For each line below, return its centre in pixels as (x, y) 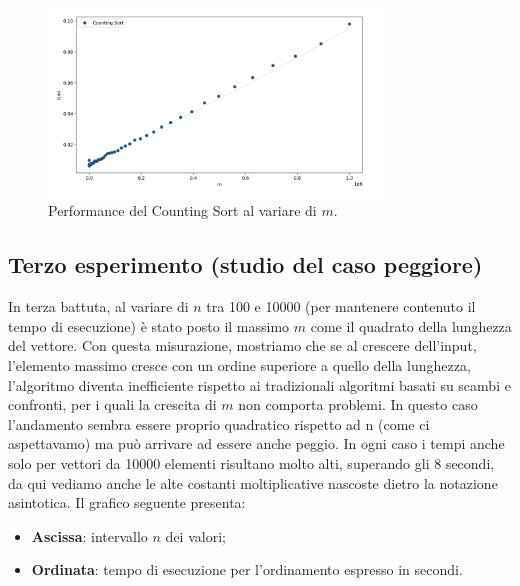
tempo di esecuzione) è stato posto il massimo (149, 325)
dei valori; (195, 535)
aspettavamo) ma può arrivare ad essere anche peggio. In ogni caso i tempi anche (256, 443)
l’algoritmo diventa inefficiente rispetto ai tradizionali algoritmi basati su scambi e (259, 384)
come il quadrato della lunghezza (411, 325)
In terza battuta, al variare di (98, 306)
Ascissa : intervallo (89, 535)
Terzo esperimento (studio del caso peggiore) (245, 264)
